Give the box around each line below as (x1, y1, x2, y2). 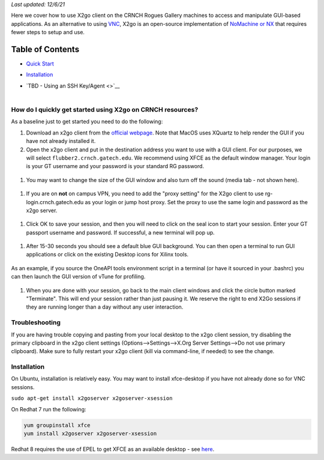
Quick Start (26, 60, 54, 67)
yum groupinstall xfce (23, 422, 91, 429)
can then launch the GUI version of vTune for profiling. (11, 273, 146, 280)
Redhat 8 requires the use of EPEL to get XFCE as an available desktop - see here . (11, 446, 215, 453)
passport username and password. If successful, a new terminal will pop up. (26, 229, 215, 236)
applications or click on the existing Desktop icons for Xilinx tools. (26, 251, 189, 258)
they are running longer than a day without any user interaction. (26, 303, 184, 310)
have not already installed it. (26, 138, 96, 145)
